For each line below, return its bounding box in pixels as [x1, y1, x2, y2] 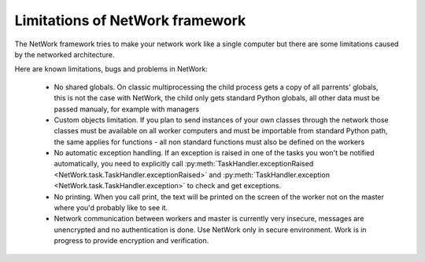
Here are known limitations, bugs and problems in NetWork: [14, 64, 208, 74]
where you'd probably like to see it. [54, 203, 168, 213]
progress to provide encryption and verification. [54, 236, 209, 246]
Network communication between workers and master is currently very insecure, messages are [54, 214, 364, 224]
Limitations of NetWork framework [14, 12, 246, 29]
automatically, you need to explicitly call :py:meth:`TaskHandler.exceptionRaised [54, 159, 314, 169]
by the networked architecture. [14, 49, 115, 59]
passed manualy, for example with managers [54, 104, 200, 114]
